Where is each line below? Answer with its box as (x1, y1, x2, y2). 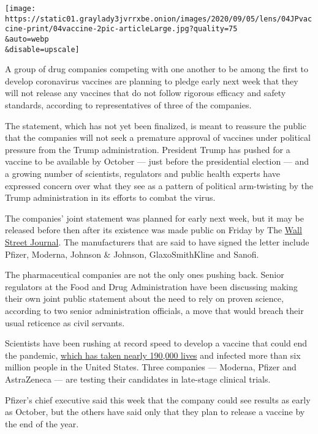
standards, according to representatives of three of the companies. (5, 99, 252, 111)
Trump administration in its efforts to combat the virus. (5, 191, 216, 204)
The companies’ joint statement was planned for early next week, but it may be (5, 211, 304, 224)
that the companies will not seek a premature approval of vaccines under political (5, 131, 311, 144)
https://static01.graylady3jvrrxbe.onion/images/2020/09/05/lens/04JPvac (5, 14, 312, 23)
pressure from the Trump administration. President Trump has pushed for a (5, 143, 290, 155)
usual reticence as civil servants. (5, 316, 125, 329)
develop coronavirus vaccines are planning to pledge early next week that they (5, 74, 298, 87)
